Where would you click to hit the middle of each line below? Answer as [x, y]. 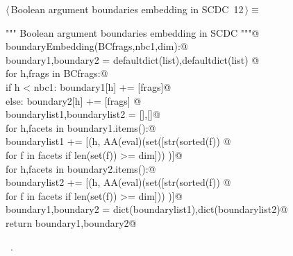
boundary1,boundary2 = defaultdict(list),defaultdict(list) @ [133, 59]
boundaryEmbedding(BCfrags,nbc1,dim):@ [97, 46]
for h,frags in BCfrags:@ [57, 73]
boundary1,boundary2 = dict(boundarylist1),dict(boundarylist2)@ [147, 209]
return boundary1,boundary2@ [71, 222]
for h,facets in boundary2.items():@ [81, 168]
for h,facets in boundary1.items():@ [81, 127]
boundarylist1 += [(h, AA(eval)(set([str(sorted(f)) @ [118, 141]
